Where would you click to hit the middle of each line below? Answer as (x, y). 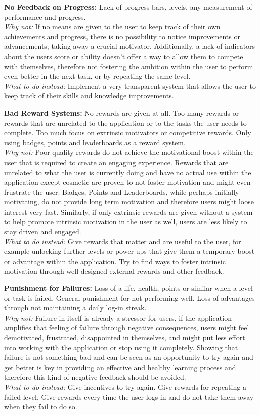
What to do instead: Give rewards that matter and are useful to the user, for (123, 241)
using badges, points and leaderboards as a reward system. (95, 142)
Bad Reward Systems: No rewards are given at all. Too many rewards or (122, 112)
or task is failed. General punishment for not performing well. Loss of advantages (129, 298)
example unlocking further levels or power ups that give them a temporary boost (129, 251)
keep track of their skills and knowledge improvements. (89, 96)
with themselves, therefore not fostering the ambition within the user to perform (129, 66)
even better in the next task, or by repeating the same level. (97, 76)
